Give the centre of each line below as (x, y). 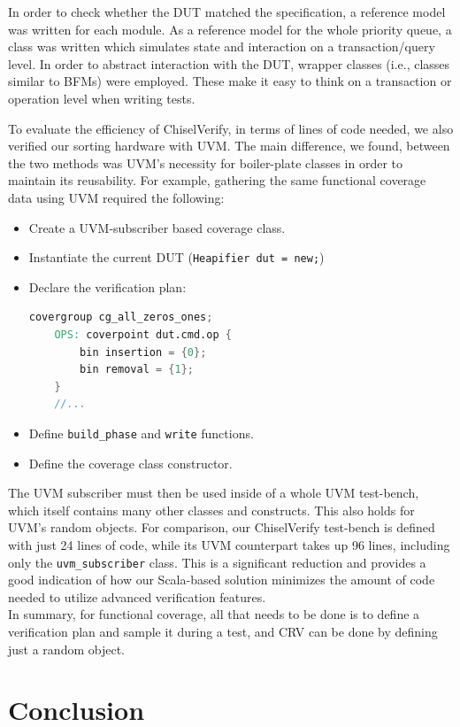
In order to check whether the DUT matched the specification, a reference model (227, 12)
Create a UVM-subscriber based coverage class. (157, 227)
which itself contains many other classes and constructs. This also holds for (211, 510)
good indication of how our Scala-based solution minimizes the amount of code (222, 580)
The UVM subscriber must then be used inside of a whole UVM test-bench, (214, 493)
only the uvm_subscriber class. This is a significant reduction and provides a (217, 562)
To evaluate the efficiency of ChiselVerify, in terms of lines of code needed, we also (231, 128)
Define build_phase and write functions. (141, 433)
